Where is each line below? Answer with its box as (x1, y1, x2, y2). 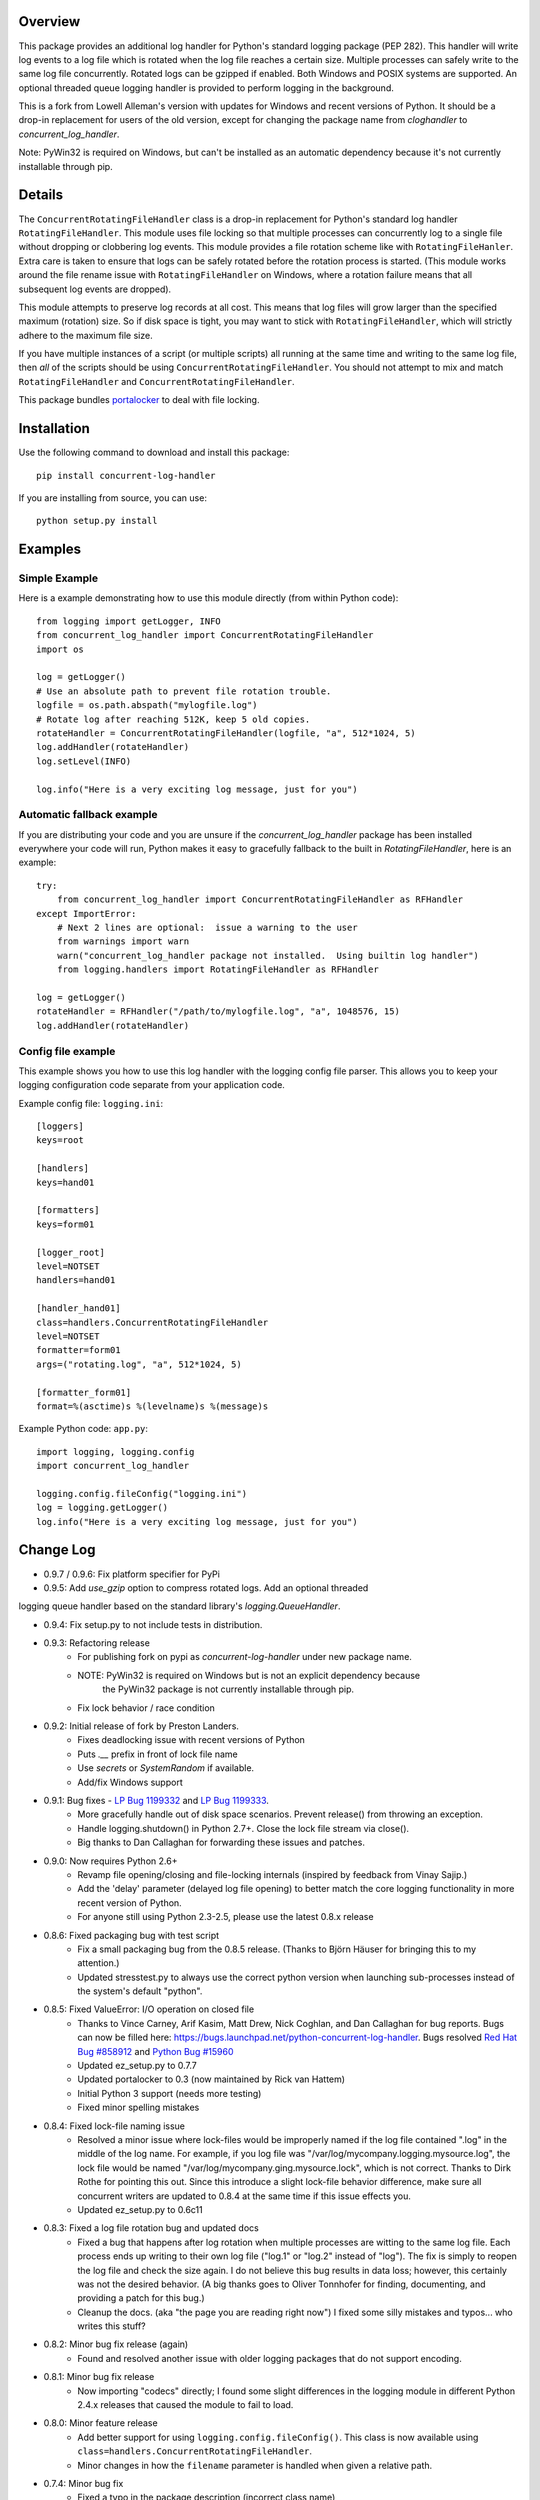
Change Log (18, 1541, 96, 1559)
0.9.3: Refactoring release (43, 1637, 150, 1649)
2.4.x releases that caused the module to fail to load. (77, 2399, 294, 2411)
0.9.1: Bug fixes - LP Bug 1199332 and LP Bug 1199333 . (43, 1795, 270, 1806)
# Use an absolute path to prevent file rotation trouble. (36, 685, 332, 697)
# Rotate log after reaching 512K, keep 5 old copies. (36, 713, 311, 725)
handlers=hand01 (36, 1275, 116, 1286)
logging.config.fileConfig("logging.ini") (36, 1488, 248, 1499)
